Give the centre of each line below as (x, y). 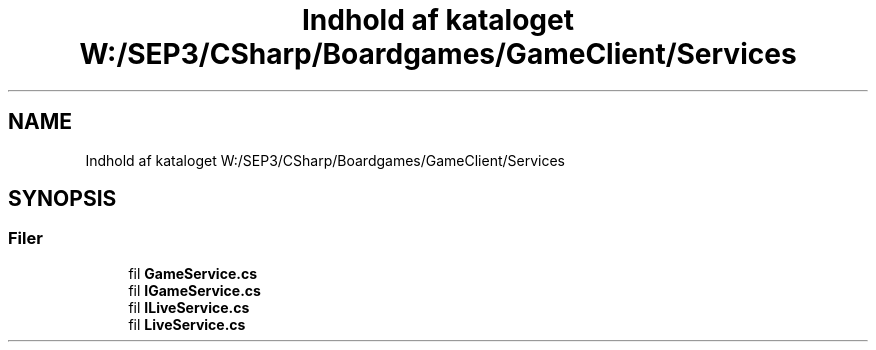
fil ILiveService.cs (189, 307)
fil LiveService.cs (187, 324)
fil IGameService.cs (194, 290)
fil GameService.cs (192, 273)
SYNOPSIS (62, 199)
